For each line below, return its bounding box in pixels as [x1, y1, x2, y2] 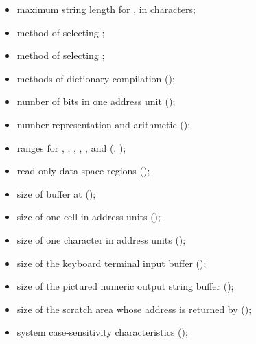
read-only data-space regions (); [16, 163, 150, 178]
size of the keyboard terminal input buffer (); [16, 255, 207, 270]
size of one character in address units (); [16, 232, 186, 246]
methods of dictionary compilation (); [16, 71, 175, 85]
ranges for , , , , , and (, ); [16, 140, 126, 154]
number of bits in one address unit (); [16, 94, 176, 108]
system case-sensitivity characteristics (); [16, 325, 188, 339]
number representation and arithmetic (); [16, 117, 191, 131]
